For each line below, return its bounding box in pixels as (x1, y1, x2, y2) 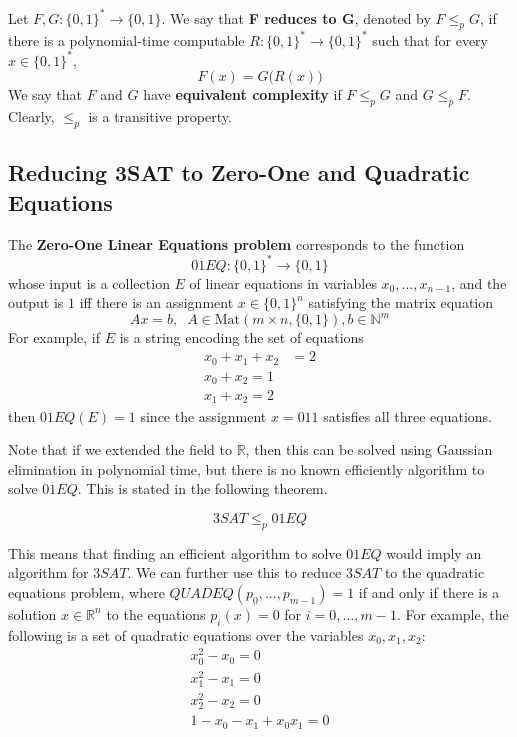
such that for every (372, 29, 489, 50)
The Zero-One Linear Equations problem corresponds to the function (8, 233, 465, 254)
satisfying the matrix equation (308, 292, 494, 313)
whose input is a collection (8, 272, 170, 293)
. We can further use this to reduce (127, 562, 342, 583)
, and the (451, 272, 507, 293)
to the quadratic (384, 562, 485, 583)
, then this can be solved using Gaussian (245, 439, 493, 460)
